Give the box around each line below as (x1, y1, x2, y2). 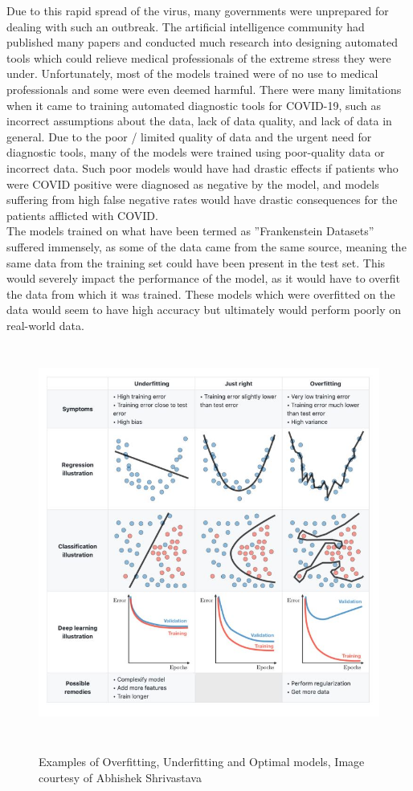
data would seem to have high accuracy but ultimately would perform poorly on (6, 301, 402, 318)
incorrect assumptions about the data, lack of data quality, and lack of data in (6, 112, 392, 129)
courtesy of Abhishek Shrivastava (39, 769, 202, 785)
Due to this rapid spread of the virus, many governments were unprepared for (6, 2, 389, 18)
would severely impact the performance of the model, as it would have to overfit (6, 270, 400, 287)
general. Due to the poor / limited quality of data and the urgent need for (6, 128, 372, 145)
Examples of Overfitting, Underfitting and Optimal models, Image (39, 753, 365, 770)
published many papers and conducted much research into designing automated (6, 34, 398, 51)
